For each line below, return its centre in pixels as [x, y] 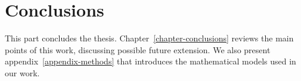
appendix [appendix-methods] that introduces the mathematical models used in [150, 61]
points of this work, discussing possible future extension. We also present [138, 49]
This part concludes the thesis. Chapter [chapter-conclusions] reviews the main [149, 38]
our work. [22, 72]
